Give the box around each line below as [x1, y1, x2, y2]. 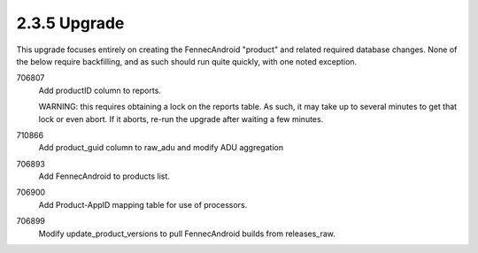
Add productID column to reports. [38, 85, 161, 96]
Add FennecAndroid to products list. [38, 171, 170, 181]
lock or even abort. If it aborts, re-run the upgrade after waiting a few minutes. [38, 113, 324, 124]
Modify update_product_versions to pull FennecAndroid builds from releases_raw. [38, 228, 336, 239]
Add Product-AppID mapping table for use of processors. [38, 199, 248, 210]
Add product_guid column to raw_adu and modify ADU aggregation [38, 142, 283, 153]
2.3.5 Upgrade [16, 13, 125, 33]
